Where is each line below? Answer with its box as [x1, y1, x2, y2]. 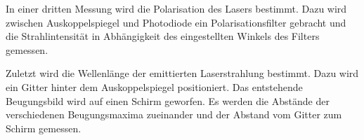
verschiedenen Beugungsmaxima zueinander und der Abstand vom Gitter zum [6, 107, 342, 122]
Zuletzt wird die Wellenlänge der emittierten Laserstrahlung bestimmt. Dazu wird [6, 66, 359, 80]
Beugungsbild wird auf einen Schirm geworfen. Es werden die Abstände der [6, 93, 330, 108]
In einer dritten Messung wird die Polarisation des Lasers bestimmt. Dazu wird [6, 1, 347, 15]
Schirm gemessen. [6, 120, 82, 135]
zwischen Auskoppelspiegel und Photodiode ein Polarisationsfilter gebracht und [6, 15, 346, 29]
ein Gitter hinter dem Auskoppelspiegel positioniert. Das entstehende [6, 79, 303, 94]
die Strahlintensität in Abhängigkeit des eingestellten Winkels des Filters [6, 29, 320, 43]
